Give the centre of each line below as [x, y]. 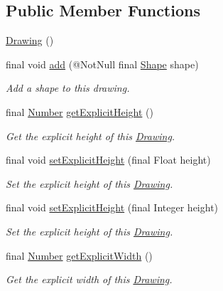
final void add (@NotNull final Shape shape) [102, 64]
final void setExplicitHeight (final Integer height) [112, 207]
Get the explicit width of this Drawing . [89, 279]
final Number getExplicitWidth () [79, 255]
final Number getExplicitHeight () [80, 111]
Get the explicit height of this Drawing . [91, 136]
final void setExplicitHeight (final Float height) [108, 160]
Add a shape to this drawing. [68, 88]
